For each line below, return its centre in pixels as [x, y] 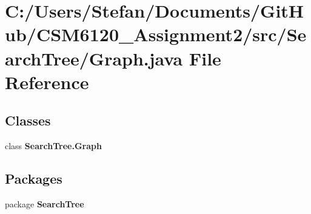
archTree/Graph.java [94, 58]
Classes [28, 120]
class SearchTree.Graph [53, 146]
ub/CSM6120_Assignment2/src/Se [156, 34]
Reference [47, 82]
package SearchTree [45, 203]
